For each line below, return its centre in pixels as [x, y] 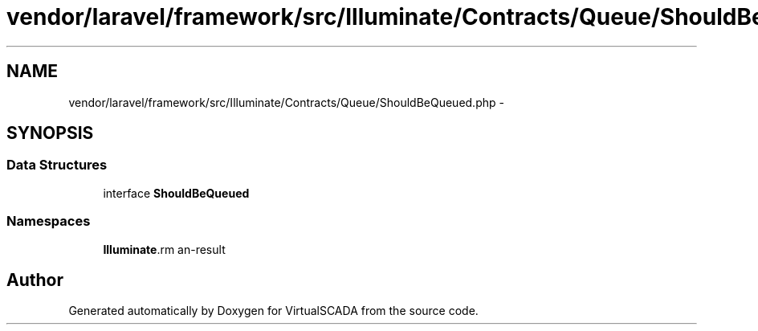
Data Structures [57, 165]
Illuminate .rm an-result [164, 249]
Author [35, 280]
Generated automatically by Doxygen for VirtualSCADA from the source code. [273, 311]
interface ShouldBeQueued [176, 193]
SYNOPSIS [50, 133]
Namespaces [49, 221]
